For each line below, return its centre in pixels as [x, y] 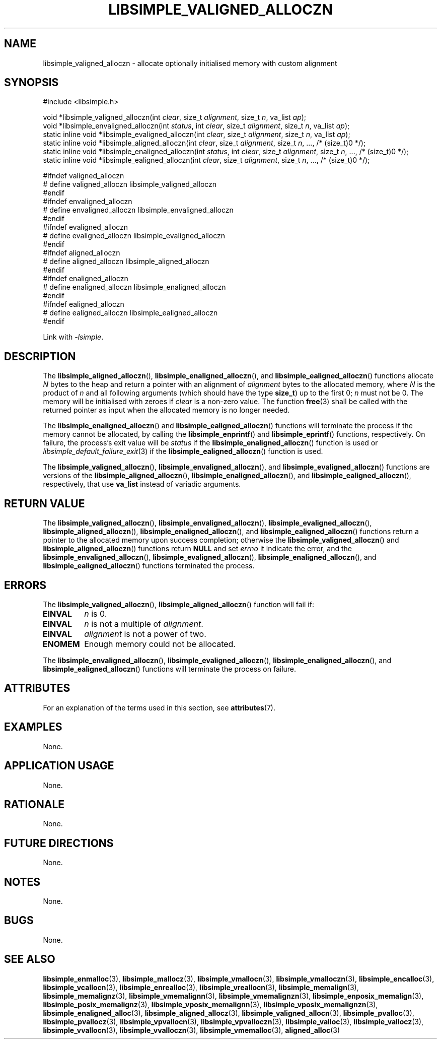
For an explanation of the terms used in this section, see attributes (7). [159, 707]
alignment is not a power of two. [145, 634]
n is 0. [96, 613]
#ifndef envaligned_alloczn [88, 202]
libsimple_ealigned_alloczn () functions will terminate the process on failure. [170, 669]
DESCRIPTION [40, 356]
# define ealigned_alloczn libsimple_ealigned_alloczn [130, 313]
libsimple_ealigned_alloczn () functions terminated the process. [149, 566]
